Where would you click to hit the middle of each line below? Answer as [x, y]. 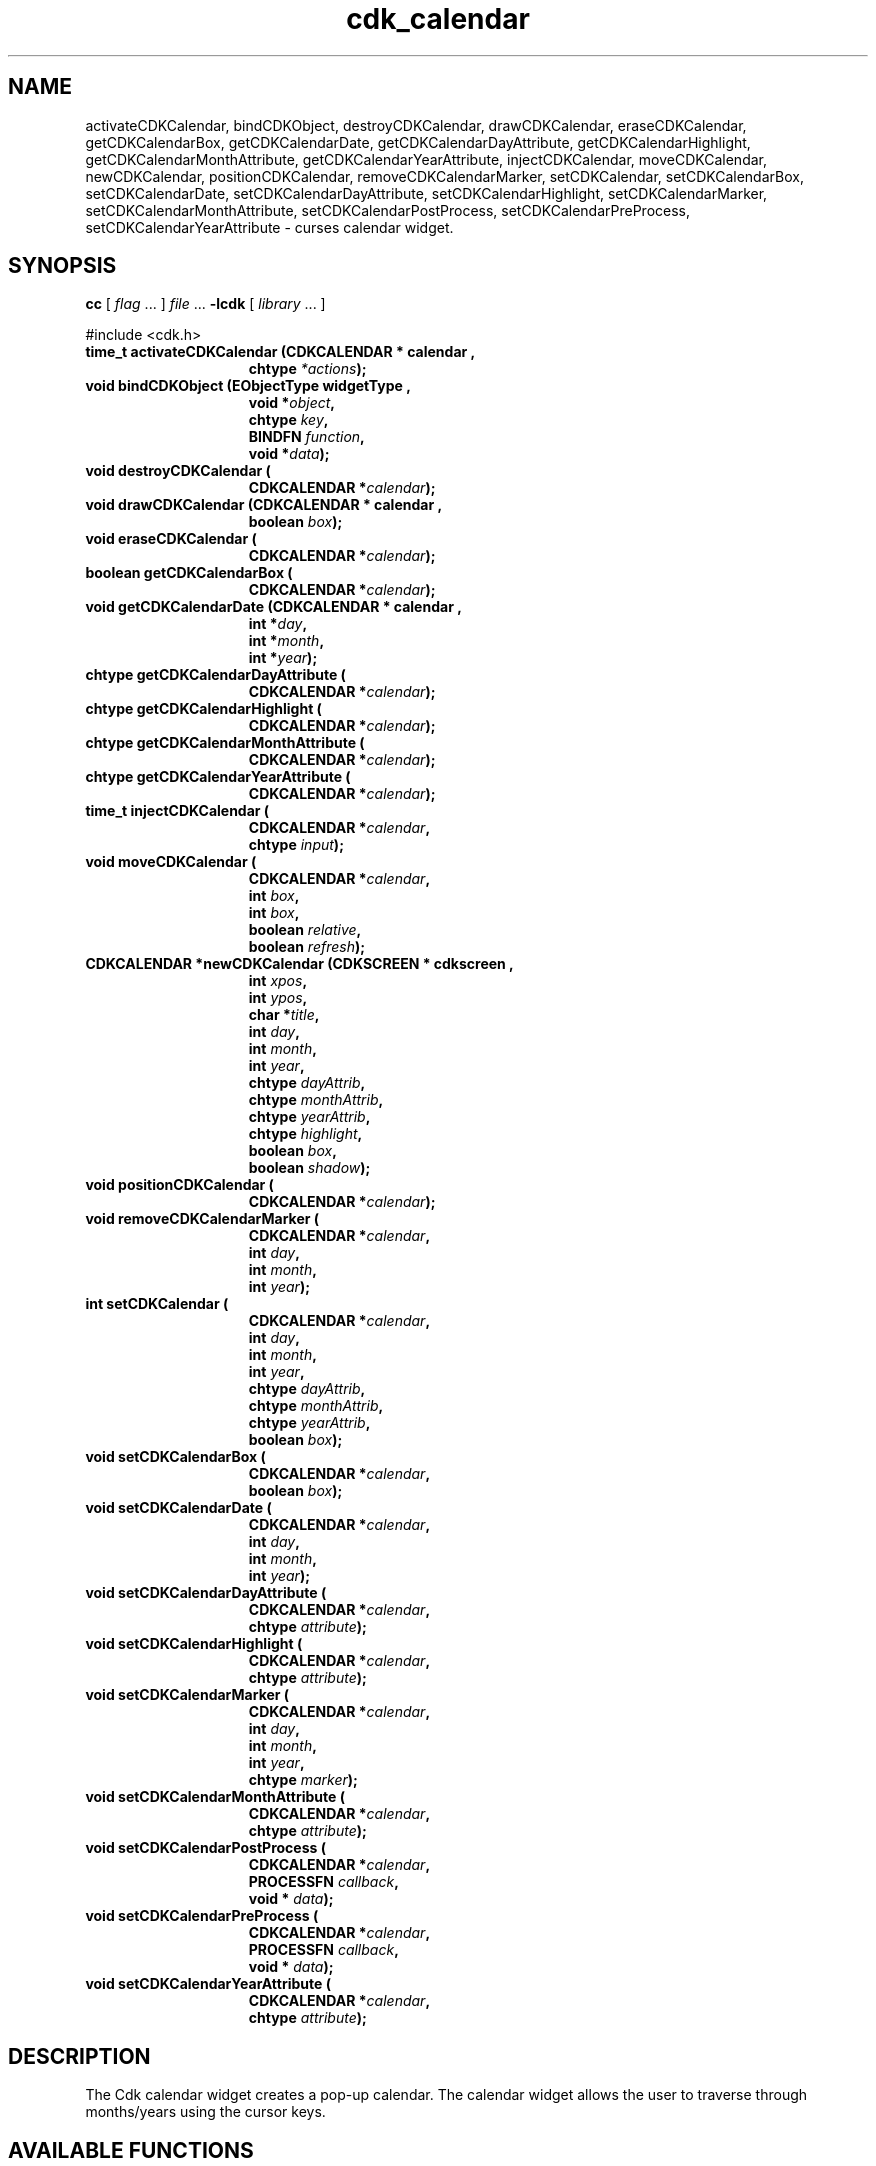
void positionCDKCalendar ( [179, 1185]
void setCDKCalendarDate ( [178, 1508]
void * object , [292, 403]
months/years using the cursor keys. [205, 2112]
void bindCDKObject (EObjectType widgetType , [248, 386]
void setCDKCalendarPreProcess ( [202, 1916]
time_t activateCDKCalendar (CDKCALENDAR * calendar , [280, 352]
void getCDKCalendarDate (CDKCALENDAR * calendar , [273, 607]
